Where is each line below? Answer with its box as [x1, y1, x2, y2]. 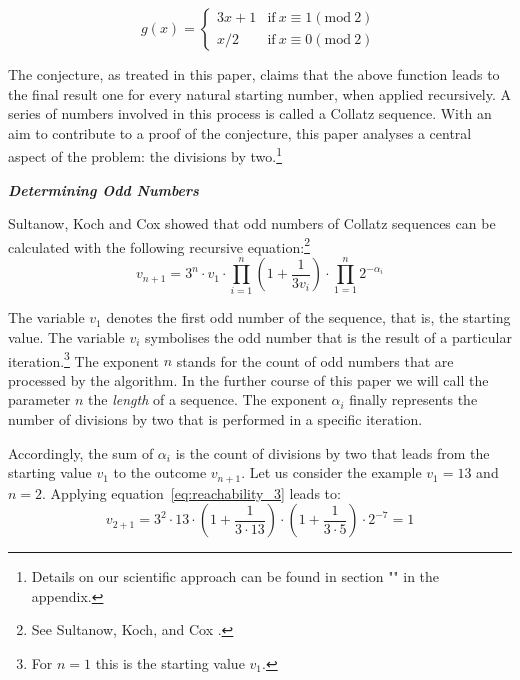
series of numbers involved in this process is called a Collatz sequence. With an [8, 103, 492, 124]
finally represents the [349, 389, 478, 410]
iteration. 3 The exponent [8, 347, 159, 371]
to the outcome [113, 462, 207, 483]
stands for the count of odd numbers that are [176, 350, 454, 371]
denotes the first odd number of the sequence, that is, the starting [106, 307, 511, 328]
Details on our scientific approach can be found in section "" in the [31, 566, 440, 587]
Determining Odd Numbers [8, 179, 199, 200]
